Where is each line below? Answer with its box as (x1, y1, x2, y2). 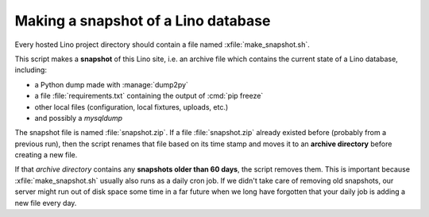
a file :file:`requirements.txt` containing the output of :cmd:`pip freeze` (34, 91, 264, 101)
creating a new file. (14, 150, 78, 160)
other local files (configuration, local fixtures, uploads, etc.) (34, 102, 229, 111)
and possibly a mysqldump (34, 113, 123, 122)
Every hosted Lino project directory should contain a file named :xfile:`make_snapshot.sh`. (14, 40, 310, 49)
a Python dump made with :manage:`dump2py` (34, 79, 188, 89)
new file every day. (14, 198, 77, 207)
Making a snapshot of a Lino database (14, 12, 271, 29)
